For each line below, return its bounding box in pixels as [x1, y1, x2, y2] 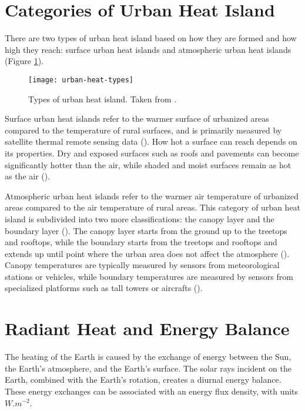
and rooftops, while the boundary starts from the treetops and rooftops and [5, 236, 277, 248]
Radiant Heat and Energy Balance [5, 316, 290, 340]
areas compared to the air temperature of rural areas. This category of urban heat [5, 201, 301, 213]
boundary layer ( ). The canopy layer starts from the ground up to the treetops [5, 224, 287, 236]
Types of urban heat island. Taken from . [28, 92, 177, 105]
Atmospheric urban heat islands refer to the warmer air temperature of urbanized [5, 189, 299, 202]
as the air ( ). [5, 170, 51, 182]
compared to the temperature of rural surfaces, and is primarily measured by [5, 123, 282, 136]
